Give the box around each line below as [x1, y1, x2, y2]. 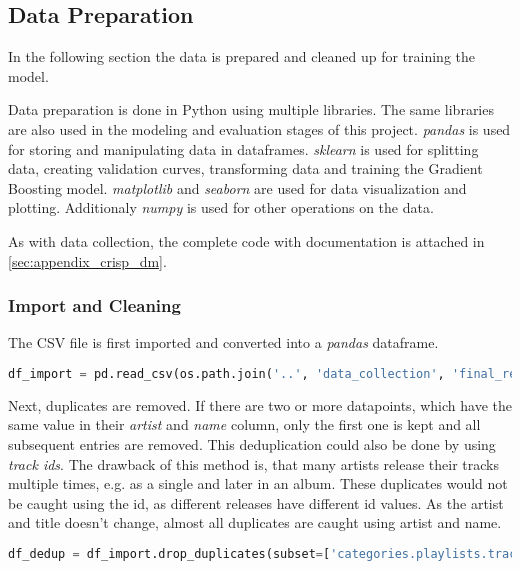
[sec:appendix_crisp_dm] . [8, 250, 167, 271]
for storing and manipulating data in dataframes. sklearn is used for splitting [8, 138, 479, 159]
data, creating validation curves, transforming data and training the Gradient [8, 158, 483, 179]
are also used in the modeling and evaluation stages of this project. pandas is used [8, 118, 511, 139]
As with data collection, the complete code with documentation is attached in [8, 230, 485, 251]
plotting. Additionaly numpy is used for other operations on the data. [8, 197, 434, 218]
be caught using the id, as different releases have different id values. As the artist [8, 492, 504, 513]
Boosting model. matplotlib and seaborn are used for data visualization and [8, 177, 467, 198]
